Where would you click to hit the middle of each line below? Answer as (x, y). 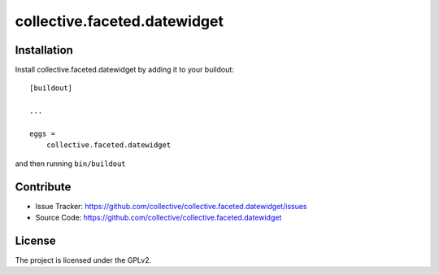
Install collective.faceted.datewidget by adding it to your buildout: (125, 70)
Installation (44, 50)
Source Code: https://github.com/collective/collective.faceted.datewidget (159, 218)
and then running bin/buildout (70, 164)
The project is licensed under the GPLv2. (83, 260)
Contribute (43, 187)
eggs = (43, 134)
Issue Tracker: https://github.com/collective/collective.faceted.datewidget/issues (171, 206)
